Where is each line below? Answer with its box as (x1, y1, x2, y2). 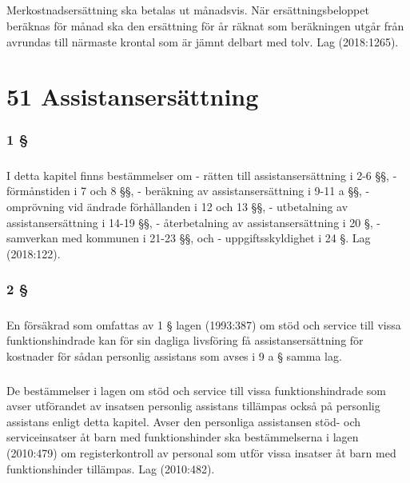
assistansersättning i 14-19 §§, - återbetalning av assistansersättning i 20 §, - (6, 214, 381, 230)
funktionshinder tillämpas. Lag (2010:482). (6, 460, 215, 477)
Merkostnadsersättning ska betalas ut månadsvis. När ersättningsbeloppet (6, 2, 369, 18)
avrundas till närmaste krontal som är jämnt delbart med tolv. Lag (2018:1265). (6, 33, 399, 50)
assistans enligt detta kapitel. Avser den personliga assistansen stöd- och (6, 413, 361, 429)
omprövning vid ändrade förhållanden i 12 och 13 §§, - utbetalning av (6, 198, 348, 214)
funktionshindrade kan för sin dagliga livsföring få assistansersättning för (6, 332, 364, 349)
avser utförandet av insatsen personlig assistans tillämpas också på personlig (6, 397, 380, 414)
